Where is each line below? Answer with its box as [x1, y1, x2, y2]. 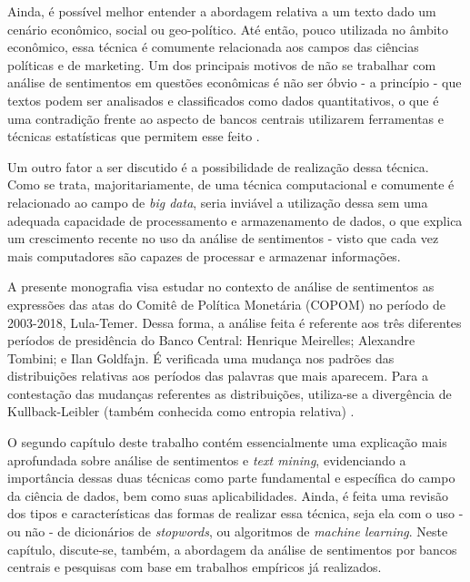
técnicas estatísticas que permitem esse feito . [7, 127, 260, 146]
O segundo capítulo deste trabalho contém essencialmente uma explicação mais [7, 433, 447, 452]
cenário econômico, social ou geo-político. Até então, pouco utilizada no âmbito [7, 19, 449, 38]
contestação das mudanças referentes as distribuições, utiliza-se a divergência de [7, 383, 452, 403]
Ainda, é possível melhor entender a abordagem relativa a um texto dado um [7, 2, 436, 20]
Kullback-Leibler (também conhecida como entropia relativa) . [7, 402, 355, 421]
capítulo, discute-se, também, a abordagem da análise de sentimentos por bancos [7, 539, 457, 558]
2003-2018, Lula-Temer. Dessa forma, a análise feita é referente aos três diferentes [7, 312, 462, 332]
